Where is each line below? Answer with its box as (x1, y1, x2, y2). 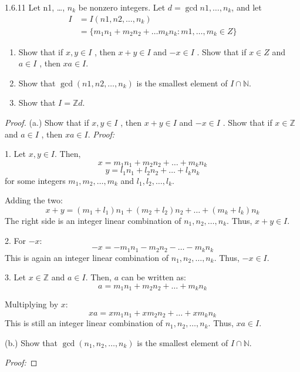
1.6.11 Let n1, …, (5, 1, 65, 13)
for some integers (5, 174, 66, 186)
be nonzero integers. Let (78, 1, 166, 13)
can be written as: (121, 271, 186, 283)
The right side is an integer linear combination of (5, 214, 181, 226)
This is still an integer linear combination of (5, 317, 163, 329)
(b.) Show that (5, 336, 58, 348)
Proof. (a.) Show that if (5, 116, 89, 129)
